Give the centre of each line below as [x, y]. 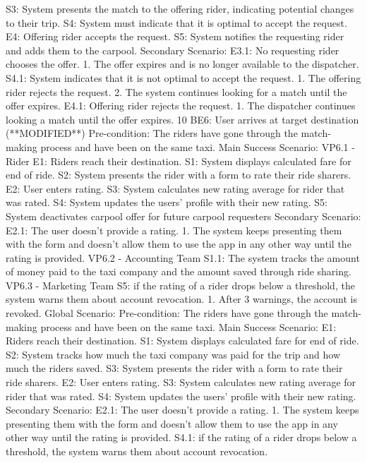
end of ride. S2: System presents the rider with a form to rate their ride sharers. [179, 175]
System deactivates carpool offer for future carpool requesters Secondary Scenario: [183, 216]
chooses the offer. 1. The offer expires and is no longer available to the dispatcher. [182, 64]
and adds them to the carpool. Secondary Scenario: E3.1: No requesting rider [173, 50]
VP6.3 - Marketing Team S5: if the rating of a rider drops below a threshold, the [180, 285]
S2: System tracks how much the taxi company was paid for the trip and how [173, 354]
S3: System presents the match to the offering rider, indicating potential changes [180, 8]
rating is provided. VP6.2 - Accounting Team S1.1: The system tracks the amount [183, 257]
